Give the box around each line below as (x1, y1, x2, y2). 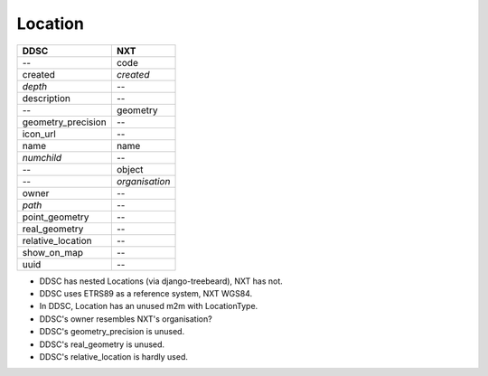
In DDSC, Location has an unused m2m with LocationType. (39, 301, 258, 312)
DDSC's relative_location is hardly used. (39, 351, 189, 362)
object (116, 163, 144, 175)
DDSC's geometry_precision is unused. (39, 326, 185, 337)
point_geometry (22, 211, 89, 223)
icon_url (22, 127, 56, 140)
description (22, 91, 71, 104)
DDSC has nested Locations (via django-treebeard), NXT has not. (39, 276, 284, 287)
